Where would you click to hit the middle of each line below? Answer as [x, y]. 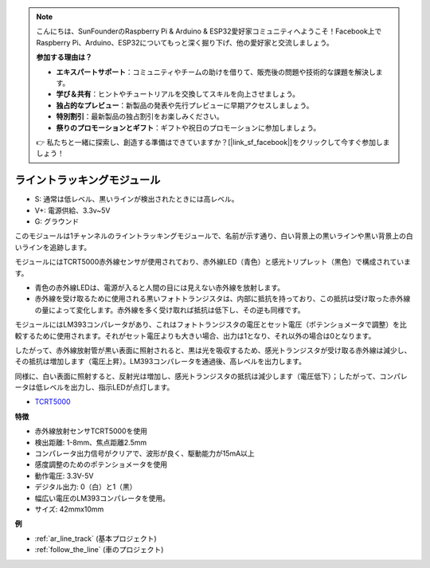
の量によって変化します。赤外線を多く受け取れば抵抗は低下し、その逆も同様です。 [170, 310]
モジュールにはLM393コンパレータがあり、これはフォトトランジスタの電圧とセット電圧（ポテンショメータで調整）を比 [211, 325]
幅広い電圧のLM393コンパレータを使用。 [102, 498]
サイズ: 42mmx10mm [69, 509]
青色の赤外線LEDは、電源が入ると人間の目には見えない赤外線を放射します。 [160, 288]
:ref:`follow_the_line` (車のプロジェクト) [99, 550]
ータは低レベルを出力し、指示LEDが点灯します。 [94, 387]
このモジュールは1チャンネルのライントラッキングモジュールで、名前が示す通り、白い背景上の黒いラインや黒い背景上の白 [214, 236]
